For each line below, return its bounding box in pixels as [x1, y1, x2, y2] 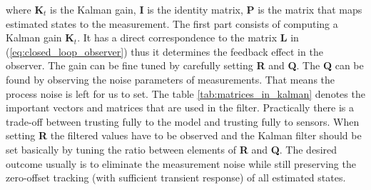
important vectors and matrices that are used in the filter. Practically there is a [6, 100, 355, 115]
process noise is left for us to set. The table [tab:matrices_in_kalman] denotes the [6, 86, 365, 101]
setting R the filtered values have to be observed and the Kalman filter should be [6, 128, 362, 143]
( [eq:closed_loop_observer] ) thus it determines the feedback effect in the [6, 44, 323, 59]
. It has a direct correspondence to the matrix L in [77, 30, 299, 45]
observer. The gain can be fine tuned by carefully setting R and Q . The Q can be [6, 58, 364, 73]
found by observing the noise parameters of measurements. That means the [6, 71, 335, 86]
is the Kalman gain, [50, 2, 136, 16]
